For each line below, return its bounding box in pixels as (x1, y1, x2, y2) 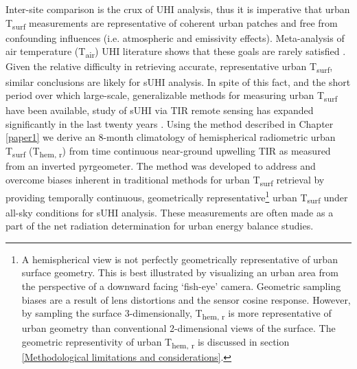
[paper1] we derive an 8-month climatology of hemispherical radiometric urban (5, 130, 336, 144)
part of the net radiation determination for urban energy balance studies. (5, 219, 314, 233)
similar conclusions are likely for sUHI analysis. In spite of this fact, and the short (5, 74, 351, 89)
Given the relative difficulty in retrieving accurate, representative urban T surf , (5, 59, 333, 76)
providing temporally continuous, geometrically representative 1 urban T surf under (5, 188, 348, 206)
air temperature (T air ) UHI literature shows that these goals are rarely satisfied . (5, 44, 346, 60)
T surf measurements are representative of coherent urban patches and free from (5, 15, 338, 32)
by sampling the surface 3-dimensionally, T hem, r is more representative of (21, 306, 332, 322)
